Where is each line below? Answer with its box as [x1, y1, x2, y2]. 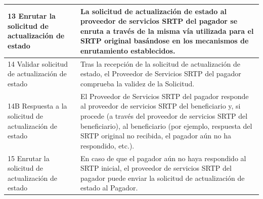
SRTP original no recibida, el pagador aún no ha [80, 130, 231, 141]
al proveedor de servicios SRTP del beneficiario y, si [80, 101, 241, 111]
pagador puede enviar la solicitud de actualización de [80, 172, 245, 183]
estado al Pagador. [80, 182, 138, 193]
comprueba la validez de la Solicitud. [80, 78, 195, 88]
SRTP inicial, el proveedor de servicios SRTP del [80, 163, 232, 173]
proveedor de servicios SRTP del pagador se [80, 16, 238, 26]
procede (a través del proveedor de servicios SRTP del [80, 110, 248, 121]
